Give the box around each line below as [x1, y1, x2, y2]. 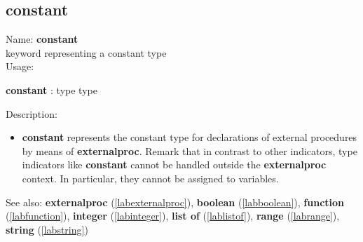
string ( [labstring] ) [6, 222, 88, 236]
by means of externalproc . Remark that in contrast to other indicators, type [22, 143, 357, 158]
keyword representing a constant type [6, 45, 167, 60]
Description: [6, 106, 57, 121]
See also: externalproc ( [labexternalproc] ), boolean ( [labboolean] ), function [6, 194, 345, 209]
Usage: [6, 59, 34, 74]
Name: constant [6, 32, 78, 46]
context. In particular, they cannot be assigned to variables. [22, 170, 279, 185]
